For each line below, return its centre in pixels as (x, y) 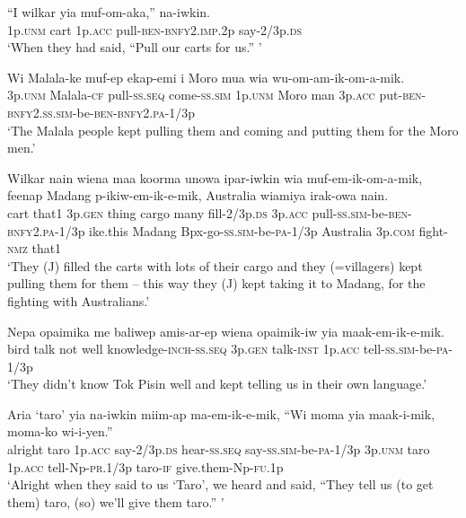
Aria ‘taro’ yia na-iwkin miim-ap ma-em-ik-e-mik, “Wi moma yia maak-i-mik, (221, 413)
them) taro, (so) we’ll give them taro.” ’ (116, 501)
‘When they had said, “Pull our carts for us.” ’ (135, 47)
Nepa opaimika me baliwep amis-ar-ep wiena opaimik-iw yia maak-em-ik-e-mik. (226, 331)
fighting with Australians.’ (79, 300)
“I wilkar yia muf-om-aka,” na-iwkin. (109, 12)
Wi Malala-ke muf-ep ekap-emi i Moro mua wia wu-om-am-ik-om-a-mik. (206, 77)
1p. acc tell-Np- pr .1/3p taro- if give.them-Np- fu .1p (145, 466)
